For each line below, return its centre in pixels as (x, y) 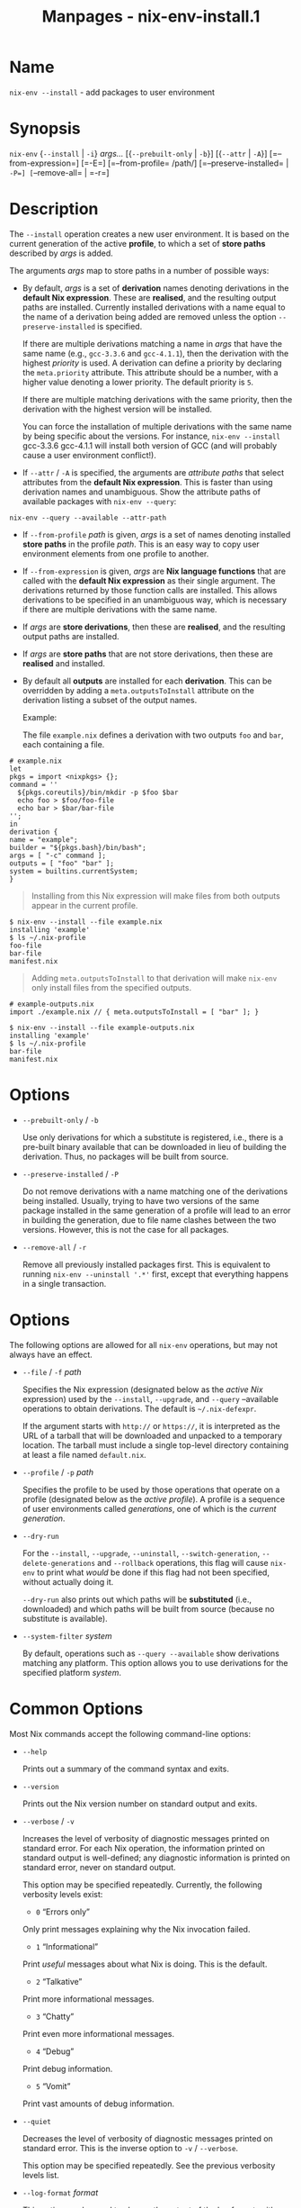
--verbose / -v (48, 1821)
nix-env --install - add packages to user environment (112, 92)
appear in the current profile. (84, 905)
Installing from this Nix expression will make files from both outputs (155, 896)
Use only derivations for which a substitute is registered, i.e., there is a (153, 1137)
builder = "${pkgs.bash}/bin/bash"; (78, 847)
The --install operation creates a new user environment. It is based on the (150, 234)
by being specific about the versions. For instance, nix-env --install (151, 436)
